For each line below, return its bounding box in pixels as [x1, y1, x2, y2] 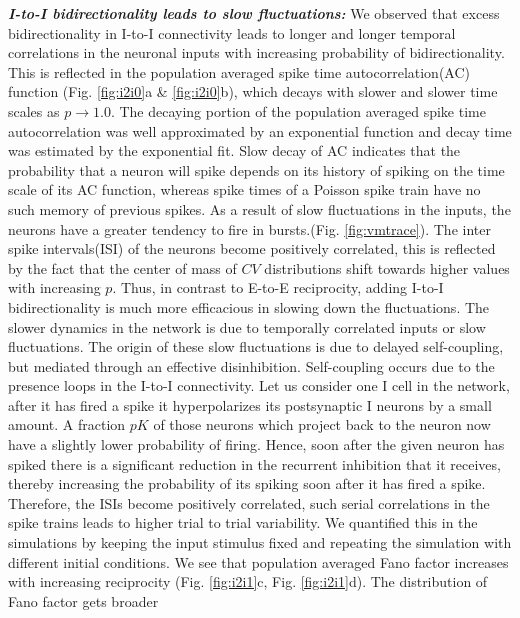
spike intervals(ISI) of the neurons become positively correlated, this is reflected [8, 238, 496, 259]
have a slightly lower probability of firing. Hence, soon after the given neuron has [8, 434, 505, 455]
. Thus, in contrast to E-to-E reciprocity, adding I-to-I [112, 277, 444, 298]
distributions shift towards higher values [264, 257, 510, 278]
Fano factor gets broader [8, 590, 159, 611]
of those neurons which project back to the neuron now [153, 414, 491, 435]
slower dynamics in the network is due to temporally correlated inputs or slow [8, 316, 486, 337]
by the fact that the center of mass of [8, 257, 237, 278]
